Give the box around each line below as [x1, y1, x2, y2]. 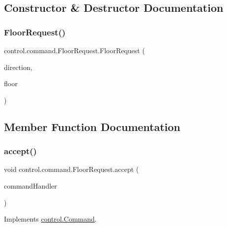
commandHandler [4, 180, 57, 191]
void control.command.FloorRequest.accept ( [4, 164, 139, 174]
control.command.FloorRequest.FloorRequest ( [4, 45, 145, 55]
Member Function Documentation [4, 119, 181, 134]
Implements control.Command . [4, 214, 97, 224]
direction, [4, 62, 32, 72]
